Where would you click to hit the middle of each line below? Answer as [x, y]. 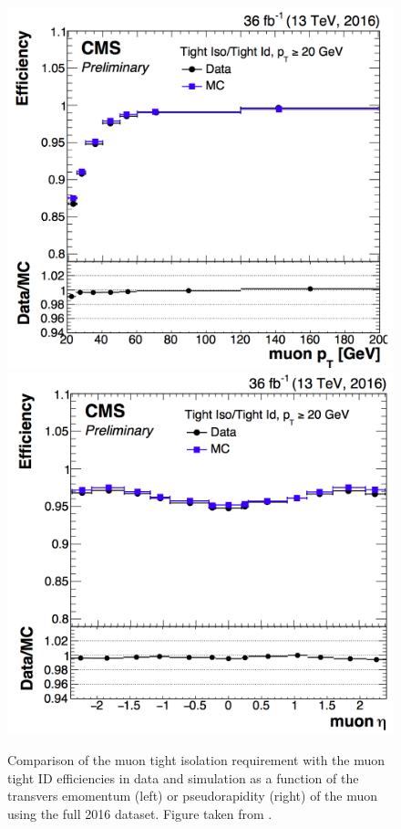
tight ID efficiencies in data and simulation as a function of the [183, 777]
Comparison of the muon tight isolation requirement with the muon [196, 760]
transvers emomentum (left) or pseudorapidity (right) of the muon [193, 796]
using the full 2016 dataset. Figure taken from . [140, 813]
